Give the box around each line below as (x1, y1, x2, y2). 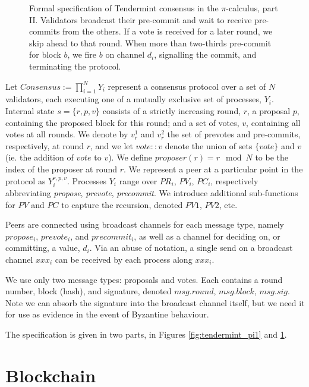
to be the (255, 151, 288, 163)
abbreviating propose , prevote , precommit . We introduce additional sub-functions (5, 186, 298, 199)
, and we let (90, 139, 133, 152)
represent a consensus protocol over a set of (108, 80, 266, 92)
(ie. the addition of (5, 151, 74, 163)
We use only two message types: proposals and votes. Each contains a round (5, 273, 283, 285)
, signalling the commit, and (154, 48, 257, 61)
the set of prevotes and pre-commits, (167, 128, 301, 140)
